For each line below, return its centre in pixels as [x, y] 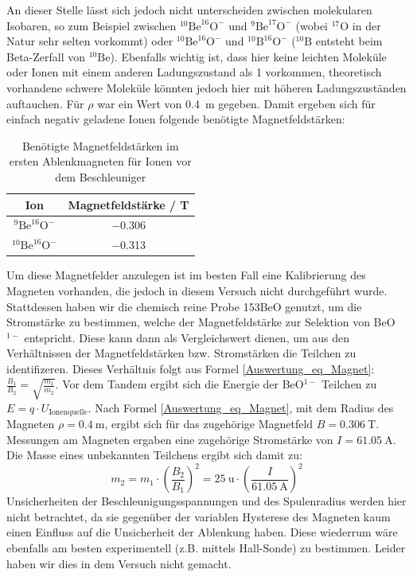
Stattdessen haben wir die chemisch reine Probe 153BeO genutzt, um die [184, 306]
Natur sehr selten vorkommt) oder [90, 41]
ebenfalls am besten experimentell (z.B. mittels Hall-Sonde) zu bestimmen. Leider [206, 548]
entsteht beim [349, 41]
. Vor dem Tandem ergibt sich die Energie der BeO [179, 384]
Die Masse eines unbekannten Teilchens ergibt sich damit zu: [154, 455]
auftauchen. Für [45, 103]
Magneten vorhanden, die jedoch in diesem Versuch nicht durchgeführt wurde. [197, 290]
